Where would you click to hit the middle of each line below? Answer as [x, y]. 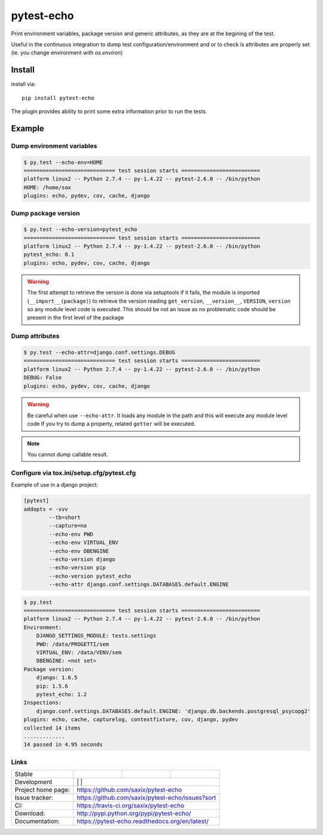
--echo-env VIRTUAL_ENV [84, 543]
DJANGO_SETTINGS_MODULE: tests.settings [96, 636]
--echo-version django [82, 559]
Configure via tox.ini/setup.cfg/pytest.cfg [74, 473]
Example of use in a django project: [55, 485]
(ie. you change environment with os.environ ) [67, 53]
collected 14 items [52, 728]
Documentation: [37, 821]
